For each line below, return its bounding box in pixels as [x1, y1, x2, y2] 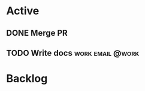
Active [6, 4, 40, 18]
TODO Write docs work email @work [6, 48, 140, 58]
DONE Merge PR [6, 28, 68, 38]
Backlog [6, 72, 48, 86]
